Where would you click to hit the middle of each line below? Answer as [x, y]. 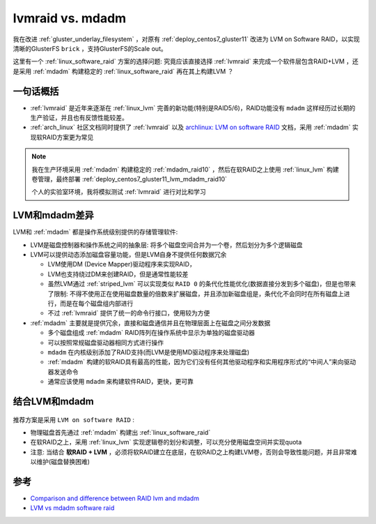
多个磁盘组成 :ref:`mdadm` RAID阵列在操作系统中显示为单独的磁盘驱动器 [151, 333]
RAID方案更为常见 [68, 137]
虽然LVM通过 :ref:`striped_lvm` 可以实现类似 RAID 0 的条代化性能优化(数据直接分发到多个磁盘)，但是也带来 [202, 284]
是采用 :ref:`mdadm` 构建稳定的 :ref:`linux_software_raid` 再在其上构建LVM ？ [123, 71]
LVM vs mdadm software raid [72, 508]
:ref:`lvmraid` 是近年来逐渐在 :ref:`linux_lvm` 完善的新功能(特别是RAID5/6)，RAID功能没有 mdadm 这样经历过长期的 [193, 107]
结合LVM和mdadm [53, 401]
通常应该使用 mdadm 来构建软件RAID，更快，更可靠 [121, 382]
